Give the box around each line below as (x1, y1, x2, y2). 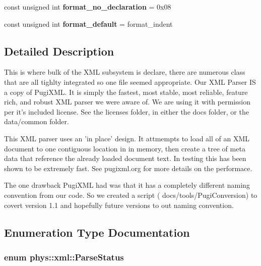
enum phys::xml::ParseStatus (4, 250, 124, 263)
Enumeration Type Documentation (4, 224, 190, 240)
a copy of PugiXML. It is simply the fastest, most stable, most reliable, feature (4, 86, 248, 97)
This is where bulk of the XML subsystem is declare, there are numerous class (4, 67, 245, 77)
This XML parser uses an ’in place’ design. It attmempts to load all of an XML (4, 133, 250, 143)
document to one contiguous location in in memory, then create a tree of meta (4, 143, 245, 153)
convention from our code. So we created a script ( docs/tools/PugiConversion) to (4, 189, 257, 200)
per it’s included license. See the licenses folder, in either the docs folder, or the (4, 106, 249, 117)
